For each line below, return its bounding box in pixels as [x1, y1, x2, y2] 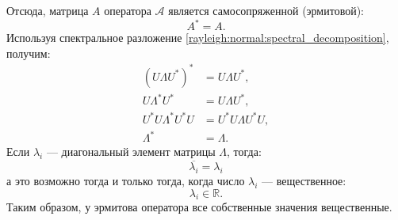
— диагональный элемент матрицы [46, 143, 216, 160]
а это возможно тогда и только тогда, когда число [6, 173, 245, 189]
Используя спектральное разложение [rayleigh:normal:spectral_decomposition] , [6, 29, 389, 46]
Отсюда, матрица [6, 2, 89, 18]
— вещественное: [262, 173, 346, 189]
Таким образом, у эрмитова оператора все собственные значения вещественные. [6, 199, 392, 215]
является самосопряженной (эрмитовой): [168, 2, 364, 18]
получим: [6, 44, 51, 61]
